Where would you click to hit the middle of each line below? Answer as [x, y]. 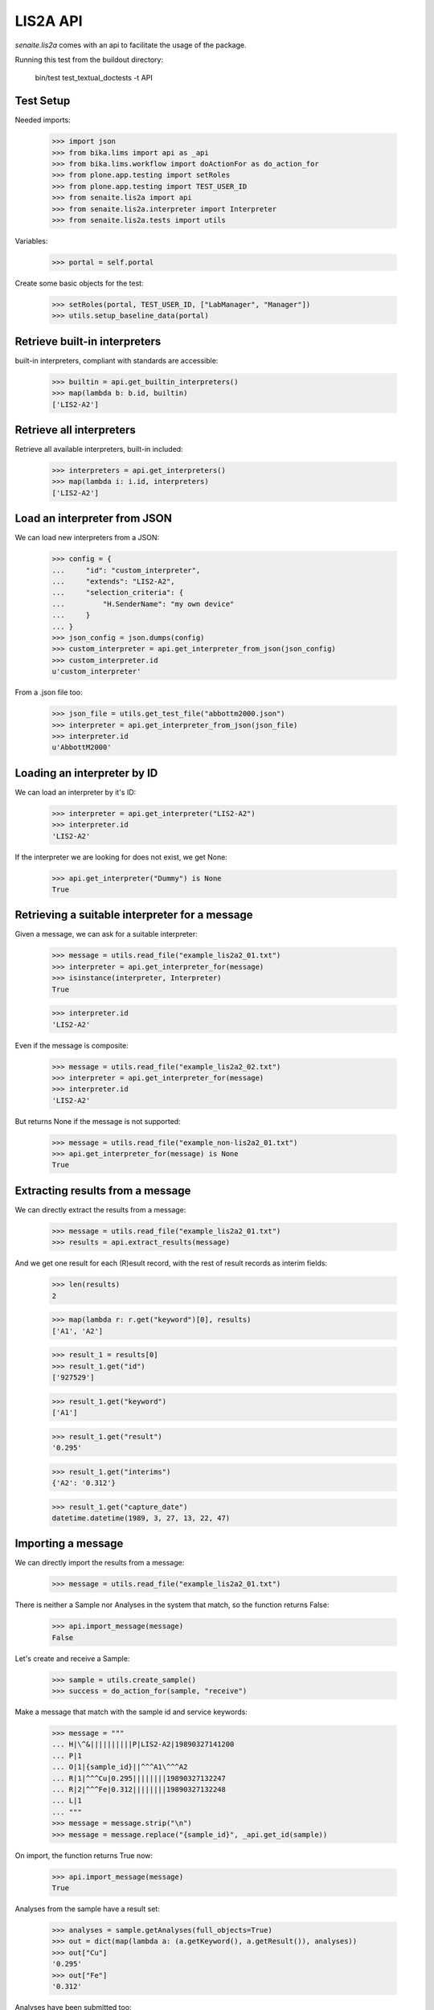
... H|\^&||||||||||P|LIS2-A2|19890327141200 [143, 1744]
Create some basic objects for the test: [79, 283]
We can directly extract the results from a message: [100, 1209]
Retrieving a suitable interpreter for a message [134, 915]
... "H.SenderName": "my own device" [143, 604]
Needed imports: [43, 120]
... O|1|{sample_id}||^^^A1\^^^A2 [120, 1767]
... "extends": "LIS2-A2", [114, 582]
